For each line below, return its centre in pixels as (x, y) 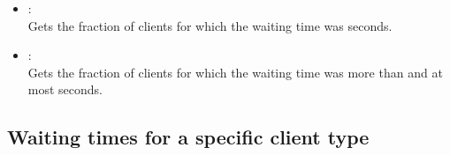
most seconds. (65, 89)
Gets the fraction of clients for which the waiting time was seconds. (210, 25)
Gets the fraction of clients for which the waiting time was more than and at (235, 72)
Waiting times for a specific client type (188, 137)
